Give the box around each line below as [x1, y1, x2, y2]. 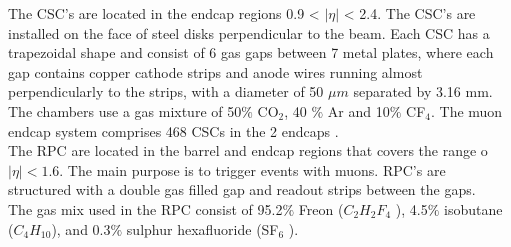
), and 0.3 [51, 218, 111, 239]
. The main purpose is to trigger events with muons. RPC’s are [59, 159, 446, 180]
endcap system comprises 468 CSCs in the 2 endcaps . [8, 120, 339, 141]
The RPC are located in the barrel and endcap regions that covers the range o [8, 140, 488, 161]
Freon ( [298, 198, 344, 219]
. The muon [430, 100, 503, 121]
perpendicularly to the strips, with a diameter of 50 [8, 81, 324, 102]
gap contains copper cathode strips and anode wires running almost [8, 61, 423, 82]
